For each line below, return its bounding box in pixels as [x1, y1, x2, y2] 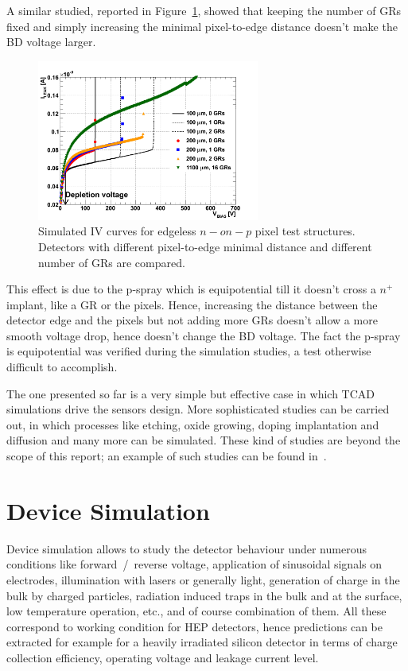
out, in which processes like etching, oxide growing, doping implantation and [6, 416, 379, 432]
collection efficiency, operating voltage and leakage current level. [6, 649, 319, 665]
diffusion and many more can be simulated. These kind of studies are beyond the [6, 432, 401, 448]
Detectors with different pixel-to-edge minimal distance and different [38, 238, 372, 254]
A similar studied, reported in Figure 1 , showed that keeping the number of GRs [6, 2, 402, 18]
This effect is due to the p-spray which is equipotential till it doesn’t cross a [6, 281, 376, 297]
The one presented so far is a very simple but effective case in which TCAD [6, 385, 375, 401]
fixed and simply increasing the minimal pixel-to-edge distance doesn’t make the [6, 17, 398, 34]
